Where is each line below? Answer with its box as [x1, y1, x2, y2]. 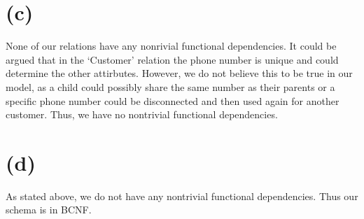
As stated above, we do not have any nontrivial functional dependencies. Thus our [6, 188, 358, 203]
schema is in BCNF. [6, 202, 92, 217]
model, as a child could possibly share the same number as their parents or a [6, 79, 335, 94]
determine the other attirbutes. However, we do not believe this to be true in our [6, 66, 353, 80]
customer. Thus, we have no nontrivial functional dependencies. [6, 107, 278, 122]
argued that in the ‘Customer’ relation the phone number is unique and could [6, 52, 339, 66]
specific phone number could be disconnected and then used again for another [6, 93, 339, 108]
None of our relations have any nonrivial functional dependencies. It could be [6, 38, 337, 53]
